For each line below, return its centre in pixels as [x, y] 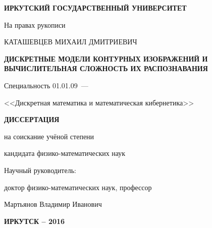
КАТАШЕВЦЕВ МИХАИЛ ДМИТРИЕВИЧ [71, 42]
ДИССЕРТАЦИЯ [32, 119]
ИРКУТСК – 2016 [35, 221]
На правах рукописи [35, 24]
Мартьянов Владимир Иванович [53, 204]
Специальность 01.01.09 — [46, 85]
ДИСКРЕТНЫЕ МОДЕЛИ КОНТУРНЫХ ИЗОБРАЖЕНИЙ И [106, 58]
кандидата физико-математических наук [65, 153]
